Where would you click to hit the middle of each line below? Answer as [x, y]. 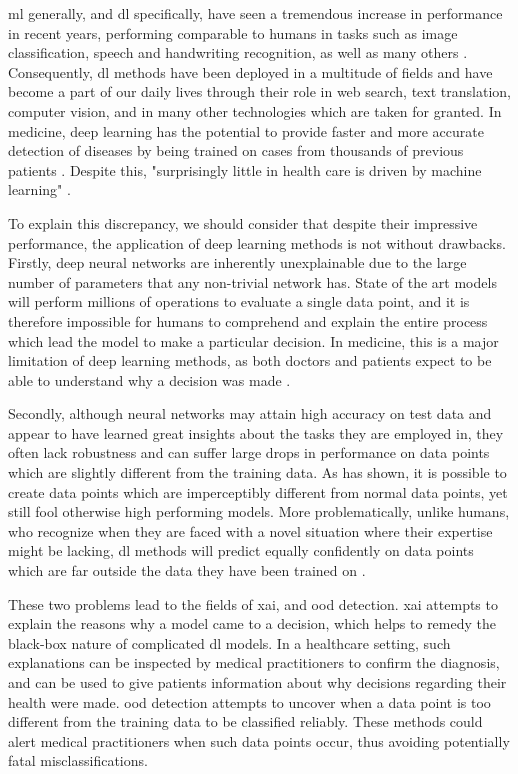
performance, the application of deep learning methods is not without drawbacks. [257, 242]
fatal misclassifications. [78, 760]
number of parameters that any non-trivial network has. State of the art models [252, 281]
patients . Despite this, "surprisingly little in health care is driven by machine [245, 169]
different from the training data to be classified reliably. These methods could [245, 721]
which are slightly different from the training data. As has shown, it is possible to [257, 472]
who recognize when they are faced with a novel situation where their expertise [250, 530]
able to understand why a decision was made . [149, 379]
